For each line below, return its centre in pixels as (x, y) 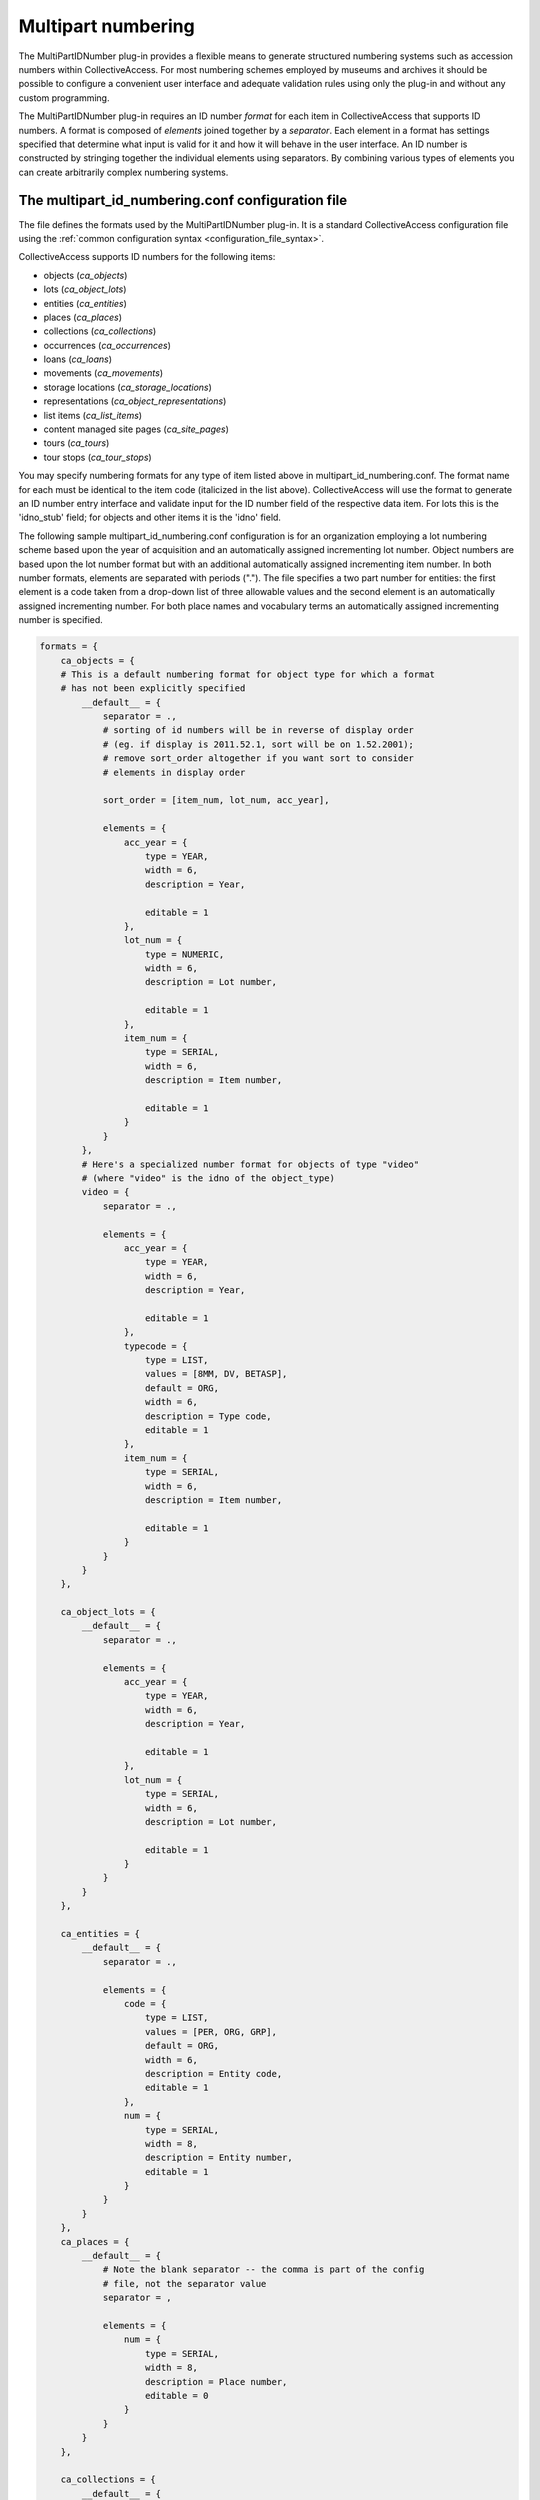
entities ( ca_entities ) (85, 303)
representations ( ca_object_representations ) (135, 401)
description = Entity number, (219, 2158)
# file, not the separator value (184, 2283)
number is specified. (61, 620)
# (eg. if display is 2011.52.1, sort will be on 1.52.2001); (258, 744)
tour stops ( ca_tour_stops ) (97, 457)
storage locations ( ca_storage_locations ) (127, 387)
